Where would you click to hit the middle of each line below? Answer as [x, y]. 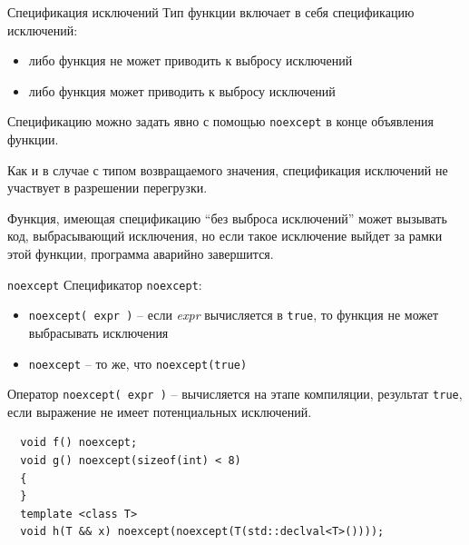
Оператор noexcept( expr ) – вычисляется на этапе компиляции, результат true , [235, 394]
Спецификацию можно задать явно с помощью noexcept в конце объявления [220, 121]
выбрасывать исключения [98, 332]
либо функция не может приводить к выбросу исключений [191, 60]
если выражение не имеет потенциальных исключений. [160, 411]
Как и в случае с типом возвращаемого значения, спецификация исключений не [228, 169]
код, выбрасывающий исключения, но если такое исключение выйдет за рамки [225, 236]
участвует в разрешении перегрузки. [107, 188]
